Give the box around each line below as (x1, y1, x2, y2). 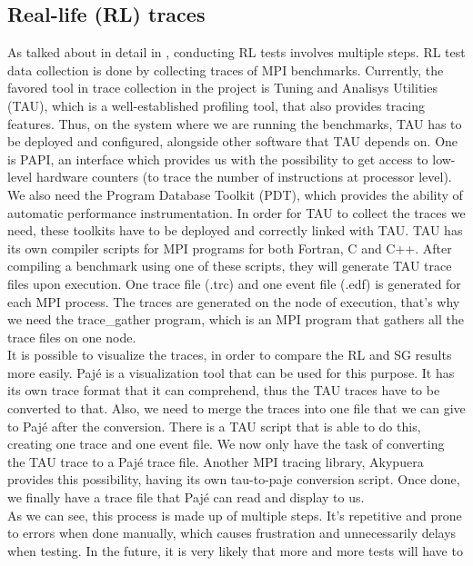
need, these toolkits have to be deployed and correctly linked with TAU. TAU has (7, 221, 463, 240)
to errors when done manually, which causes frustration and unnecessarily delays (7, 523, 457, 542)
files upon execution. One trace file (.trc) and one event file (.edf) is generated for (7, 273, 461, 293)
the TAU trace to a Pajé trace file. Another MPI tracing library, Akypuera (7, 452, 424, 471)
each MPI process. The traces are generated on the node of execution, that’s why (7, 292, 460, 311)
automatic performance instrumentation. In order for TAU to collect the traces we (7, 203, 466, 222)
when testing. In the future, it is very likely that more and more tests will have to (7, 541, 463, 560)
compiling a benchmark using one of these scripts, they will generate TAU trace (7, 256, 452, 275)
